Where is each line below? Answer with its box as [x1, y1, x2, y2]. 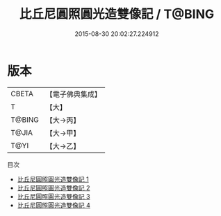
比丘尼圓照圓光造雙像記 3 [17, 192, 90, 201]
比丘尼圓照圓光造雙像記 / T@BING [19, 6, 214, 22]
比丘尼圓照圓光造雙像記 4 [17, 201, 90, 209]
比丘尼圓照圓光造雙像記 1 [17, 174, 89, 183]
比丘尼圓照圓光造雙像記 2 [17, 183, 90, 192]
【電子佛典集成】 [45, 89, 102, 99]
